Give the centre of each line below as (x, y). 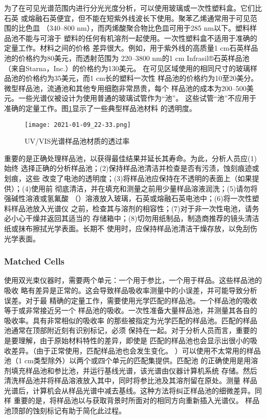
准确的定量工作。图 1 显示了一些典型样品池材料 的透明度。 (100, 108)
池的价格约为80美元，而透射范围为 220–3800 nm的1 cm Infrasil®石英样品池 (127, 58)
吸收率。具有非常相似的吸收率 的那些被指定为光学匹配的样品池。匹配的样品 (131, 320)
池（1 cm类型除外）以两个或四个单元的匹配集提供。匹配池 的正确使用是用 (128, 360)
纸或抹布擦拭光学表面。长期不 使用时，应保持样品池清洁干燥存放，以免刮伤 (131, 228)
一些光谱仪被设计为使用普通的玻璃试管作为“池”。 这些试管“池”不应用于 (137, 98)
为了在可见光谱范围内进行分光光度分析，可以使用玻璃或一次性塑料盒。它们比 (133, 8)
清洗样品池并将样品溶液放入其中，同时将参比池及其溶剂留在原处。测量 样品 (131, 380)
